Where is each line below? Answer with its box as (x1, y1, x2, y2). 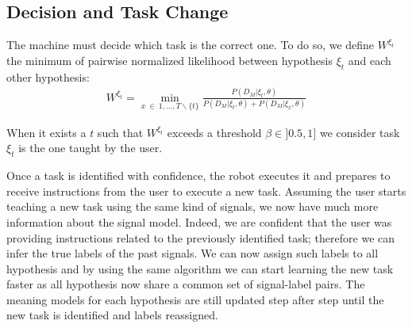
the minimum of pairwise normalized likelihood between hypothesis (6, 51, 333, 68)
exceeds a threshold (167, 124, 262, 140)
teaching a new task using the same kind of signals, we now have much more (6, 198, 379, 215)
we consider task (319, 124, 400, 140)
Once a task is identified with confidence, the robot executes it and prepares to (6, 167, 391, 184)
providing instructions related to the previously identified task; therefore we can (6, 229, 395, 246)
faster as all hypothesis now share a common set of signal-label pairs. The (6, 276, 365, 292)
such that (97, 124, 144, 140)
